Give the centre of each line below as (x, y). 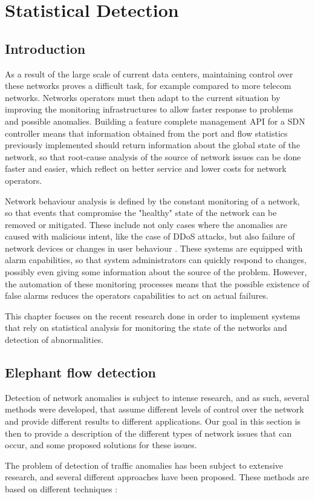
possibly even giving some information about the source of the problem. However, (156, 272)
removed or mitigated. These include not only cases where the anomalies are (146, 224)
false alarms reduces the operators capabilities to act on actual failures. (137, 295)
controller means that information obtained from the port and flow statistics (146, 133)
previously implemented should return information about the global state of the (153, 145)
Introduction (45, 48)
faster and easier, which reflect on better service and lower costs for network (146, 168)
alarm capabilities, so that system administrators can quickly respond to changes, (156, 260)
